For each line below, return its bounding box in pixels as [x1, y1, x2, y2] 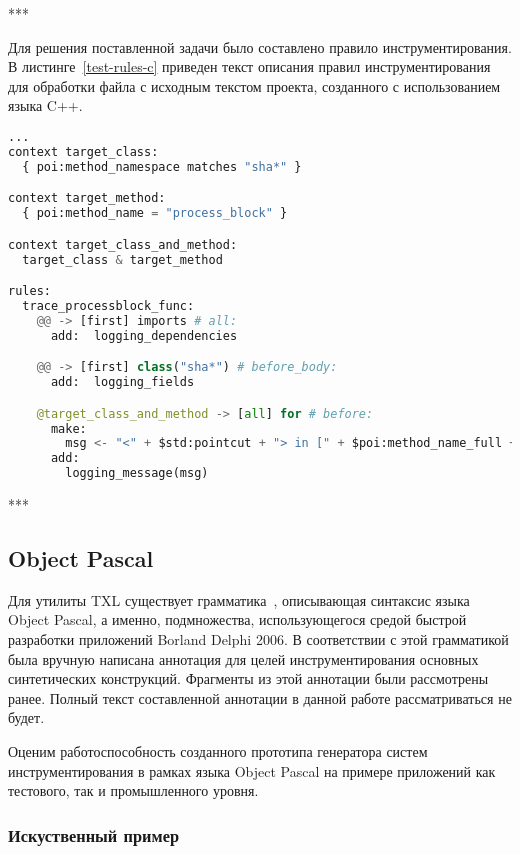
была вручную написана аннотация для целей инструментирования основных [8, 648, 479, 669]
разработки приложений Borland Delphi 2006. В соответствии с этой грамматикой [8, 628, 509, 649]
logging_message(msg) [65, 466, 209, 481]
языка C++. [8, 95, 83, 116]
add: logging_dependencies [50, 328, 238, 343]
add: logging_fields [50, 375, 195, 390]
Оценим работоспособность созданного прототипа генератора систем [8, 740, 428, 761]
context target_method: [8, 191, 166, 206]
